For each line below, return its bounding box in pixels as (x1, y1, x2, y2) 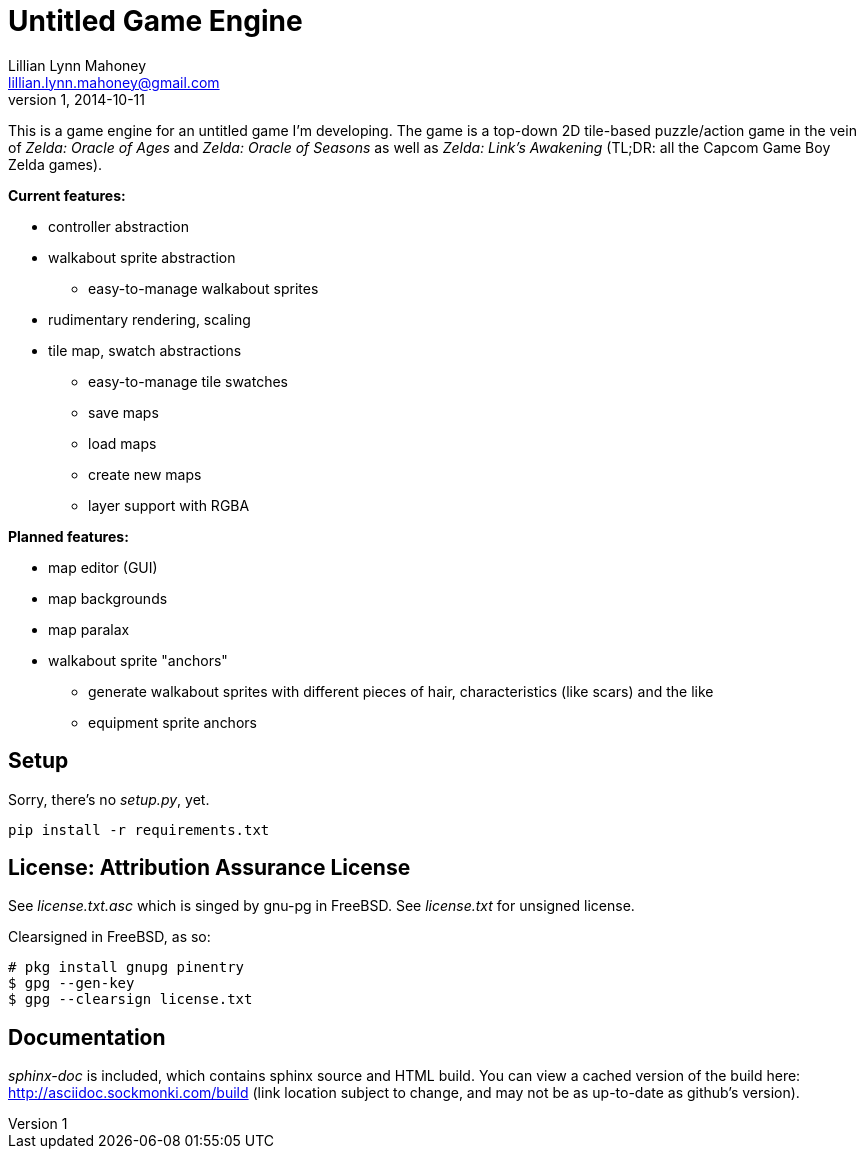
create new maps (88, 465, 202, 483)
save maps (88, 403, 159, 421)
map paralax (48, 620, 130, 638)
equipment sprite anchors (88, 713, 257, 731)
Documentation (8, 1024, 166, 1050)
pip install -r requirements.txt (8, 821, 270, 838)
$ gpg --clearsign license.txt (8, 991, 253, 1008)
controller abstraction (48, 217, 189, 235)
